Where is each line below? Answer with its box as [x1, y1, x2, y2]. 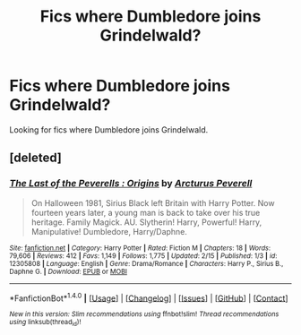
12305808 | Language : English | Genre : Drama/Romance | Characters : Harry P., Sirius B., [9, 259, 284, 268]
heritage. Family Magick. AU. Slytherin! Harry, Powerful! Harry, [30, 217, 262, 228]
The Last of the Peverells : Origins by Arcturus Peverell [9, 177, 253, 190]
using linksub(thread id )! [9, 318, 82, 328]
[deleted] [9, 150, 63, 166]
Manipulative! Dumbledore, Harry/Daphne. [30, 226, 188, 236]
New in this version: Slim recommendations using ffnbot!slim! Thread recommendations [9, 310, 279, 319]
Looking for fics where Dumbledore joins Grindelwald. [9, 124, 209, 135]
